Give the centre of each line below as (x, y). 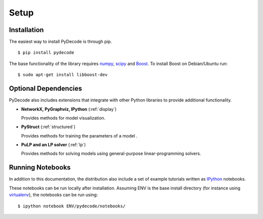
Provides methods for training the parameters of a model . (79, 135)
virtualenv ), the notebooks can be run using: (54, 195)
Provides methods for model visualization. (63, 118)
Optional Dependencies (46, 89)
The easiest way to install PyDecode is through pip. (60, 42)
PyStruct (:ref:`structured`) (48, 127)
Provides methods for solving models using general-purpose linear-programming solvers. (111, 153)
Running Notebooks (40, 168)
